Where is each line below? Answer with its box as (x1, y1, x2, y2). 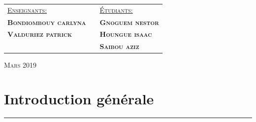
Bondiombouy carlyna (7, 17, 86, 27)
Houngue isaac (99, 29, 152, 39)
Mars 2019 (4, 60, 36, 70)
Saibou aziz (99, 41, 139, 51)
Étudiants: (99, 4, 133, 15)
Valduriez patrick (7, 29, 72, 39)
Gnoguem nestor (99, 17, 159, 27)
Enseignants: (7, 4, 47, 15)
